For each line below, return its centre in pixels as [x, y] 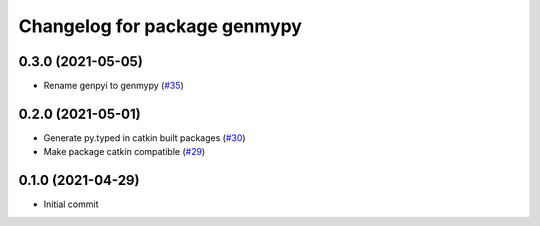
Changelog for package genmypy [160, 26]
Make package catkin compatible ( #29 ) [124, 152]
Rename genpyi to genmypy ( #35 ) [113, 86]
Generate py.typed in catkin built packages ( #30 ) [144, 137]
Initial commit [71, 204]
